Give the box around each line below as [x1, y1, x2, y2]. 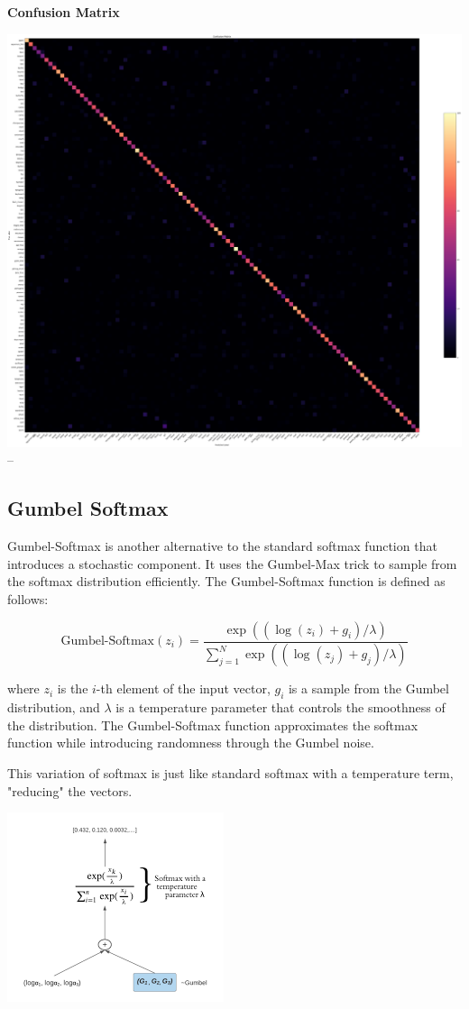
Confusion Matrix [7, 3, 120, 21]
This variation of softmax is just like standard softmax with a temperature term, [7, 764, 454, 783]
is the [57, 679, 88, 698]
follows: [7, 589, 49, 608]
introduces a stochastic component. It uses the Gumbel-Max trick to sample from [7, 554, 457, 573]
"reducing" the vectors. [7, 781, 133, 800]
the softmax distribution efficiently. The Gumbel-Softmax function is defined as [7, 572, 446, 591]
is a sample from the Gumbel [288, 679, 449, 698]
